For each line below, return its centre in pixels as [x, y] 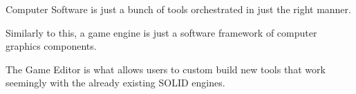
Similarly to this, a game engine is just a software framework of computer [161, 32]
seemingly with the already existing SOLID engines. [115, 83]
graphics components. [51, 46]
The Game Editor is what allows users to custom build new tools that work [166, 69]
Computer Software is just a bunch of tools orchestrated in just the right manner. [178, 9]
